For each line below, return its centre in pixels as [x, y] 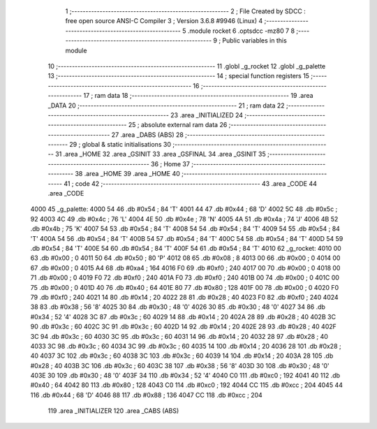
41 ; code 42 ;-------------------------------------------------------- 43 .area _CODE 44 [191, 183]
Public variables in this [255, 41]
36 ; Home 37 [170, 163]
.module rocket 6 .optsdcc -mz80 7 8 [241, 31]
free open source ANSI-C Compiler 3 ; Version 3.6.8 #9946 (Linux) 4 [164, 21]
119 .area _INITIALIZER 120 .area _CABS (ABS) [113, 411]
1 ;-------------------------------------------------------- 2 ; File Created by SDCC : [186, 11]
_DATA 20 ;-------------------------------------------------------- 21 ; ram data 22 [167, 106]
